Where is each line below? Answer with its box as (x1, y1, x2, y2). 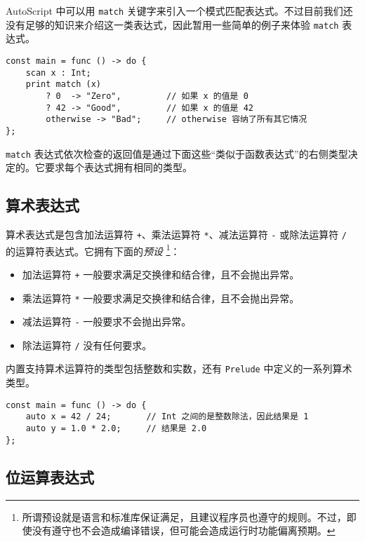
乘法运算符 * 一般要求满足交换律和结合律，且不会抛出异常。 (22, 290, 300, 305)
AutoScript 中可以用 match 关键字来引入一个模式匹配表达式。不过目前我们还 (6, 4, 353, 18)
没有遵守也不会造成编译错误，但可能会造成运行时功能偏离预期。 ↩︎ (32, 523, 336, 538)
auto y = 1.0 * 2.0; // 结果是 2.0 (25, 424, 207, 434)
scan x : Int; (25, 67, 91, 78)
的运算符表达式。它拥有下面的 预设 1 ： (6, 241, 180, 258)
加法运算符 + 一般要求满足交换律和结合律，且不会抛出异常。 (22, 266, 300, 281)
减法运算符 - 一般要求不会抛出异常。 (22, 314, 192, 329)
